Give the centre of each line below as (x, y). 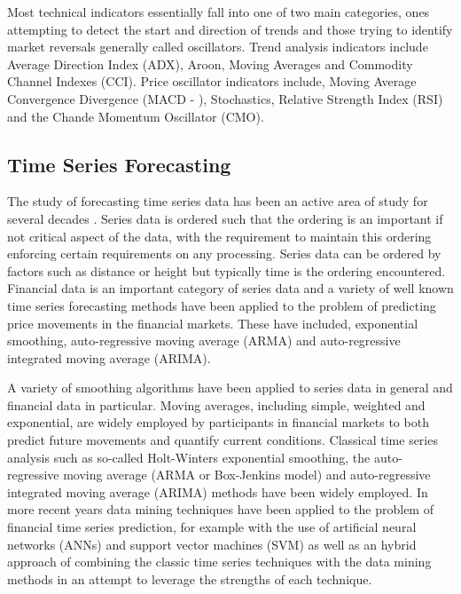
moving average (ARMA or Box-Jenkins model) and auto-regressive (247, 475)
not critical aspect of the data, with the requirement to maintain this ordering (219, 236)
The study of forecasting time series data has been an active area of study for (218, 201)
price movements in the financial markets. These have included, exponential (213, 323)
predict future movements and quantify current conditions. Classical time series (223, 440)
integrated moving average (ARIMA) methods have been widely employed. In (218, 491)
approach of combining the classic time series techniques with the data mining (219, 562)
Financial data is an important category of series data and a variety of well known (230, 288)
